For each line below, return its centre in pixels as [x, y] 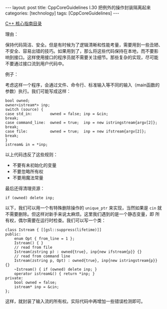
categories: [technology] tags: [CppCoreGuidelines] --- [62, 13]
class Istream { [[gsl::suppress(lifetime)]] [53, 230]
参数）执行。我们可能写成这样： [38, 91]
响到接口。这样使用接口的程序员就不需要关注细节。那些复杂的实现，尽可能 [82, 57]
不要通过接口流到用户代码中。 [36, 63]
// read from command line [42, 256]
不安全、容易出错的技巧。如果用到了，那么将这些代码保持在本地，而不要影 [82, 51]
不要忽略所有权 [28, 171]
